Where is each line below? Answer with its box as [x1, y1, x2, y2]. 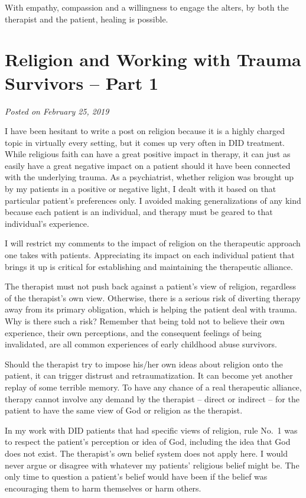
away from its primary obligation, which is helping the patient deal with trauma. [5, 303, 298, 315]
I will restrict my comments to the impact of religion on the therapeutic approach [5, 237, 301, 249]
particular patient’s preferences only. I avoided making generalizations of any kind [5, 194, 301, 206]
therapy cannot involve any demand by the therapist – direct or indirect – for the [5, 392, 300, 405]
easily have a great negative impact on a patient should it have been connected [5, 159, 291, 171]
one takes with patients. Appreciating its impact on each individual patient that [5, 249, 295, 261]
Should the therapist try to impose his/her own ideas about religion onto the [5, 357, 283, 370]
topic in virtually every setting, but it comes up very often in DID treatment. [5, 136, 285, 148]
